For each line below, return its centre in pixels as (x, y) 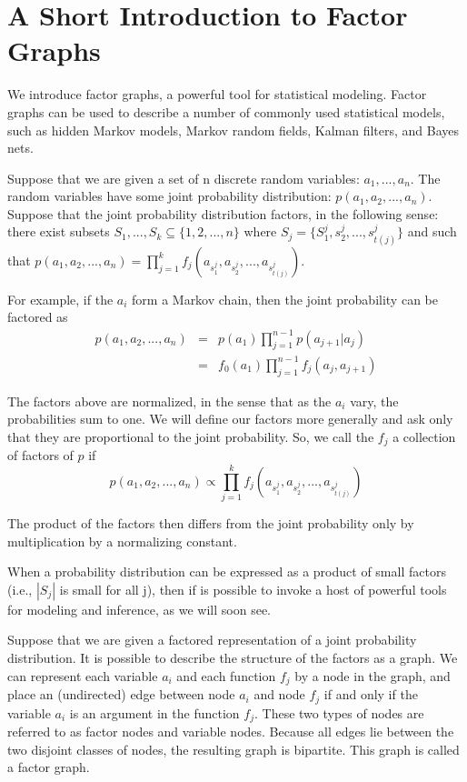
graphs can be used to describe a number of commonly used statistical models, (226, 111)
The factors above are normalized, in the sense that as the (169, 401)
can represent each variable (83, 675)
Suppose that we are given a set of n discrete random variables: (184, 178)
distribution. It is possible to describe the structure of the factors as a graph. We (233, 658)
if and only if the (371, 694)
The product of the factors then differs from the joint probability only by (211, 523)
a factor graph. (49, 767)
